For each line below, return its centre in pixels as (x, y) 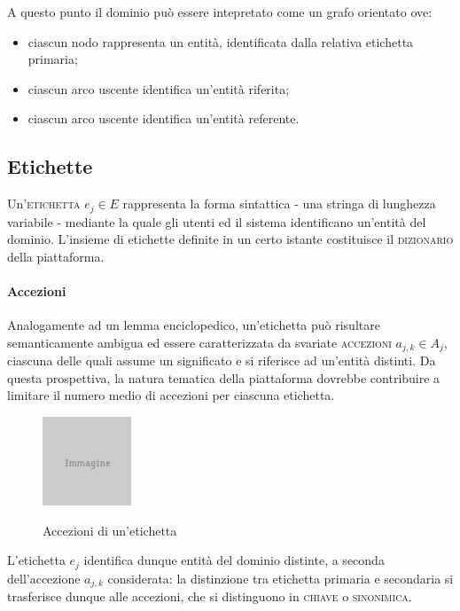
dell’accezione (44, 578)
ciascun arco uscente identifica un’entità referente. (164, 118)
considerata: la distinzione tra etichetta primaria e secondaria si (281, 578)
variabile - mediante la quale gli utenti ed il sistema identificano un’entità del (217, 221)
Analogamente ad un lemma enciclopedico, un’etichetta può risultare (194, 325)
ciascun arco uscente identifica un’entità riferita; (159, 88)
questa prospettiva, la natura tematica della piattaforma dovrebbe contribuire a (224, 377)
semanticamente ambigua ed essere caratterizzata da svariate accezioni (199, 342)
